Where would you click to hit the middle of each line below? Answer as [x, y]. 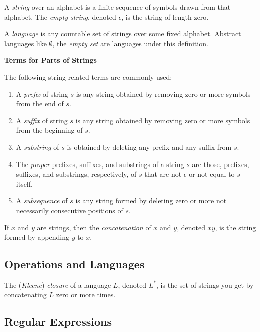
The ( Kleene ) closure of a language [58, 285]
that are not [163, 174]
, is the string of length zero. [165, 16]
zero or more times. [86, 295]
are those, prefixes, [221, 164]
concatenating [25, 295]
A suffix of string [42, 120]
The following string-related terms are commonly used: [88, 76]
